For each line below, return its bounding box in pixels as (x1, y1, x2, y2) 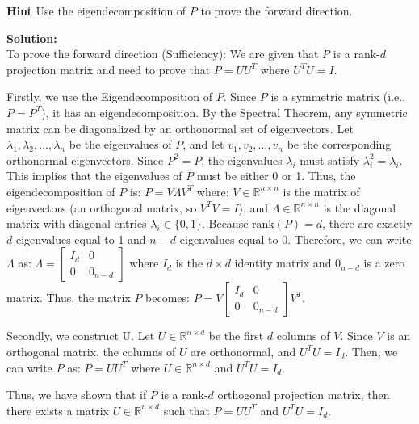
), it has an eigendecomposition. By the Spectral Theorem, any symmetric (41, 103, 408, 120)
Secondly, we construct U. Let (6, 327, 155, 344)
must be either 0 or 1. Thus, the (196, 167, 356, 184)
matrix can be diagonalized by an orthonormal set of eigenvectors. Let (6, 120, 354, 136)
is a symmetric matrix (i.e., (270, 88, 406, 105)
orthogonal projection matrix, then (217, 386, 390, 403)
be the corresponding (287, 136, 392, 153)
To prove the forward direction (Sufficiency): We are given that (6, 45, 319, 62)
